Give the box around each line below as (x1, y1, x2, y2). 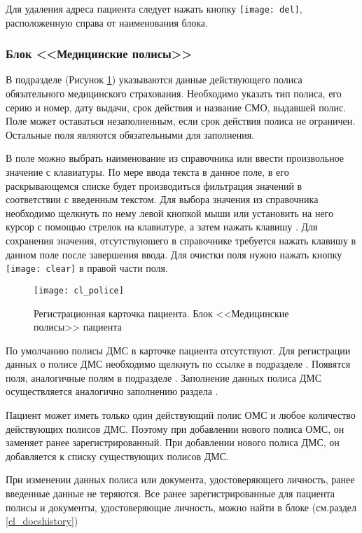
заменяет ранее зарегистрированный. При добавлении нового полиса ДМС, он (6, 435, 340, 450)
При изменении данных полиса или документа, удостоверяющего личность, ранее (6, 472, 355, 487)
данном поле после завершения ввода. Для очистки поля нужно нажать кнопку (6, 247, 342, 261)
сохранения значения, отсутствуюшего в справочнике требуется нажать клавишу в (6, 233, 356, 247)
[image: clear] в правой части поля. (6, 261, 168, 275)
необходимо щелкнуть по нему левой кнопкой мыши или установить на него (6, 205, 333, 220)
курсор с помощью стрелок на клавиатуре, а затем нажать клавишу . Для (6, 219, 318, 234)
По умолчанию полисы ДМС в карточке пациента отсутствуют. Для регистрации (6, 342, 351, 357)
